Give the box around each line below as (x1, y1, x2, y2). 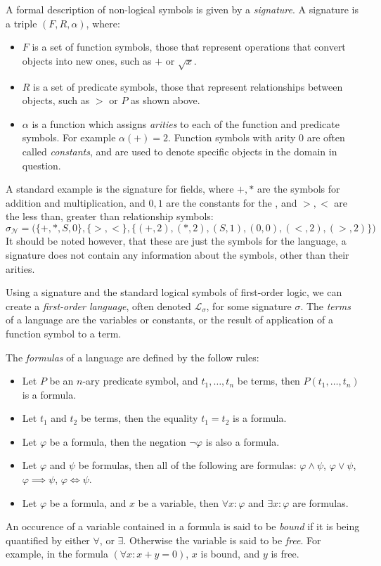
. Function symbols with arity (168, 130, 296, 145)
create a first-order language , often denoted (6, 298, 191, 313)
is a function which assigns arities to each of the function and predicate (32, 116, 340, 131)
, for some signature (206, 298, 292, 313)
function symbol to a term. (6, 326, 122, 340)
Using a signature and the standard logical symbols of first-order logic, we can (6, 285, 342, 300)
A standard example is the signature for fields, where (6, 181, 234, 196)
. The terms (300, 298, 351, 313)
